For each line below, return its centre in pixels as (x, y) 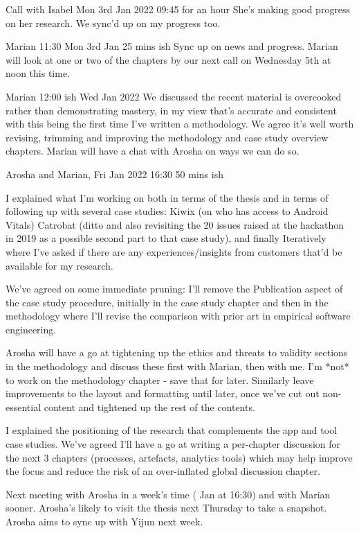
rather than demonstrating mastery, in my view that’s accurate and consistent (171, 110)
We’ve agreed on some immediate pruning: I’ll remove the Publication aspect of (174, 289)
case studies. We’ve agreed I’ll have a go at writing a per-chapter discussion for (173, 444)
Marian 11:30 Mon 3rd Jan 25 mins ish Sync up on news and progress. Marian (172, 46)
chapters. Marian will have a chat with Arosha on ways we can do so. (153, 151)
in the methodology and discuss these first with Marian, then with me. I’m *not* (177, 366)
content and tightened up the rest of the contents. (149, 407)
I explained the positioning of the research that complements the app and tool (172, 430)
